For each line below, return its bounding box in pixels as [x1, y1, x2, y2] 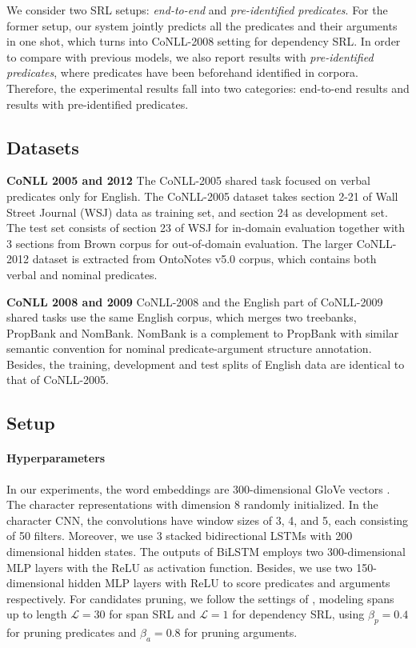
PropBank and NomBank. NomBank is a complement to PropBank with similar [6, 324, 399, 341]
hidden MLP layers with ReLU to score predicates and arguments [68, 574, 390, 591]
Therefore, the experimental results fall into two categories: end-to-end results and [6, 79, 410, 96]
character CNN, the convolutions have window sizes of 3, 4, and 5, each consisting [6, 511, 409, 528]
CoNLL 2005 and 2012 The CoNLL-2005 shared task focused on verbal [6, 172, 370, 189]
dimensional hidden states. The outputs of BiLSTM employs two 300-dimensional [6, 543, 406, 560]
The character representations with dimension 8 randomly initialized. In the [6, 496, 378, 513]
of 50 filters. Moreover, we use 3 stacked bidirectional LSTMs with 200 [6, 527, 353, 544]
